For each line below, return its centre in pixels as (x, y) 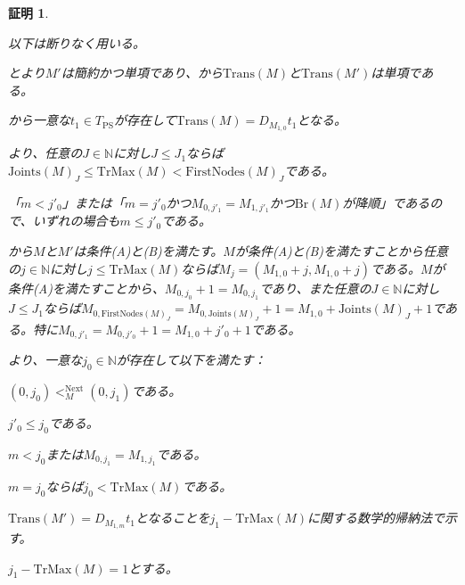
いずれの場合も (76, 221)
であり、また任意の (315, 288)
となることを (172, 518)
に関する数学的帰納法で (376, 518)
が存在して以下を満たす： (191, 360)
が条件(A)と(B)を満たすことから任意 (342, 251)
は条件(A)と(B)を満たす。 (148, 251)
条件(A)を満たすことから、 (86, 288)
